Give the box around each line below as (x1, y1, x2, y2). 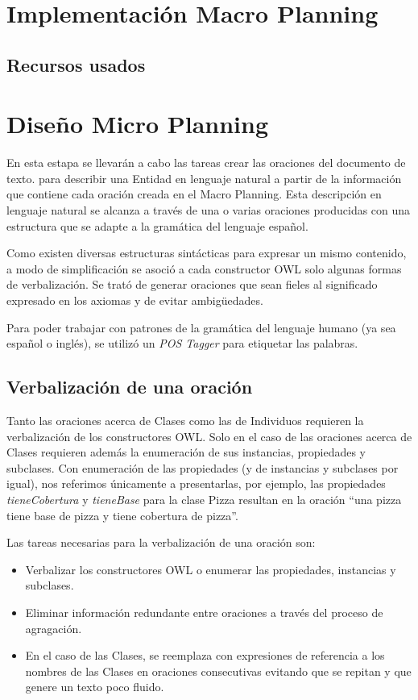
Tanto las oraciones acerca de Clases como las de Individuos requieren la (6, 412, 364, 429)
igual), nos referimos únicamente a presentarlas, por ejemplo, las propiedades (6, 475, 386, 492)
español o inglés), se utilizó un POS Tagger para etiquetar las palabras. (6, 335, 358, 352)
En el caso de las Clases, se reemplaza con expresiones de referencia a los (25, 647, 385, 664)
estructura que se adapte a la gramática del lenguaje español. (6, 217, 308, 234)
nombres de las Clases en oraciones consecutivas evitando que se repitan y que (25, 662, 412, 679)
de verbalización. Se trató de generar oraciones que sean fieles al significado (6, 276, 378, 293)
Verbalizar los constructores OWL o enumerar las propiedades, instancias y (25, 560, 396, 577)
